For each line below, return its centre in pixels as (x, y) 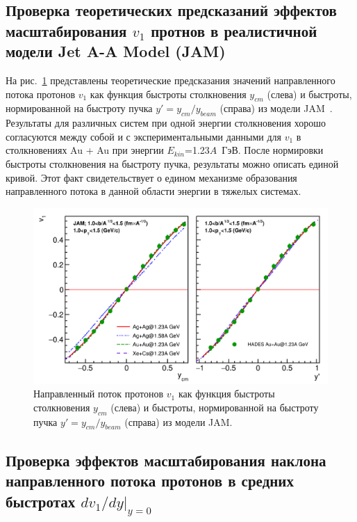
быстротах (41, 501)
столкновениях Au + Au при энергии (85, 150)
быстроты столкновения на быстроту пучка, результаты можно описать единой (172, 163)
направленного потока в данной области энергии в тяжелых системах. (153, 191)
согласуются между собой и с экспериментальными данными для (144, 136)
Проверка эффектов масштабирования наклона (166, 460)
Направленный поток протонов (99, 394)
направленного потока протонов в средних (150, 481)
